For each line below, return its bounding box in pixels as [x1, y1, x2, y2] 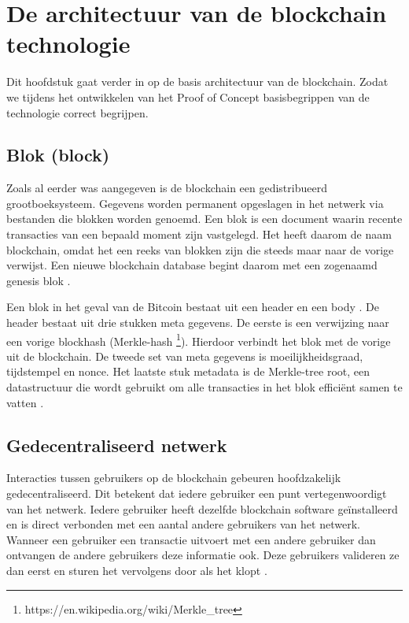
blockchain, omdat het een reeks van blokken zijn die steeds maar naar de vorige [6, 241, 394, 258]
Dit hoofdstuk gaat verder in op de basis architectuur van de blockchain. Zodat [6, 73, 389, 90]
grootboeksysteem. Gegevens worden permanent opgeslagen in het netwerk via [6, 195, 384, 211]
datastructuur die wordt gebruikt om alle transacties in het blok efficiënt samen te [6, 379, 403, 395]
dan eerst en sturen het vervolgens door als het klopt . [6, 562, 267, 579]
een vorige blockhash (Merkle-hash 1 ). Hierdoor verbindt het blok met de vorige [6, 330, 391, 349]
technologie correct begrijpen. [6, 104, 149, 121]
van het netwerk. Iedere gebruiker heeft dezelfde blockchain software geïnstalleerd [6, 500, 398, 517]
